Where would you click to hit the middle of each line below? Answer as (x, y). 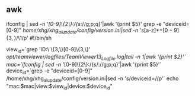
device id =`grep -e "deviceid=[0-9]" (49, 71)
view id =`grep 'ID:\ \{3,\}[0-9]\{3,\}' (48, 50)
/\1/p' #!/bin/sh (34, 38)
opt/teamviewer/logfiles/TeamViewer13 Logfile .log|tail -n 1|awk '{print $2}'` (96, 57)
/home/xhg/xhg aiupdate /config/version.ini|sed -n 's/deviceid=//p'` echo (92, 79)
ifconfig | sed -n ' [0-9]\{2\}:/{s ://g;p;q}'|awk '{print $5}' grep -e (84, 24)
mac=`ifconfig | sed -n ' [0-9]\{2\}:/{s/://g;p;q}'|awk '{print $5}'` (84, 65)
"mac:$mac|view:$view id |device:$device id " (59, 87)
